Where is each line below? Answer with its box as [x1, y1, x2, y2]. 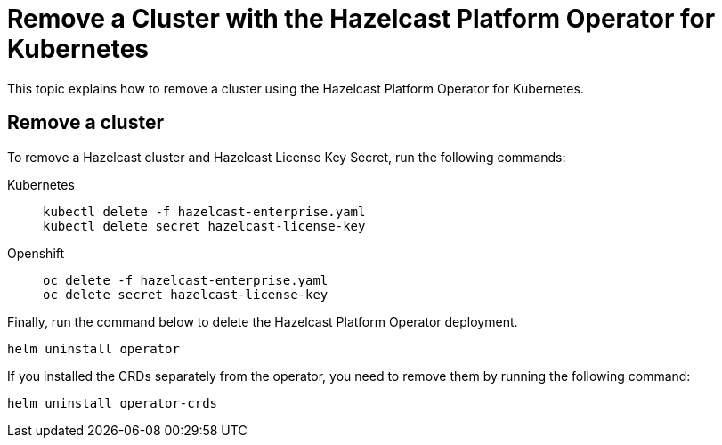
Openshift [7, 245, 65, 261]
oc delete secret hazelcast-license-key [43, 287, 329, 302]
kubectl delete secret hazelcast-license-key [43, 218, 366, 233]
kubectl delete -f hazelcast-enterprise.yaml [43, 204, 366, 219]
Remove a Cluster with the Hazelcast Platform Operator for [7, 4, 716, 34]
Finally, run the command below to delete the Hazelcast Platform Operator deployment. [7, 313, 518, 329]
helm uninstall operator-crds [7, 395, 218, 410]
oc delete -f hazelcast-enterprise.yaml [43, 272, 329, 287]
